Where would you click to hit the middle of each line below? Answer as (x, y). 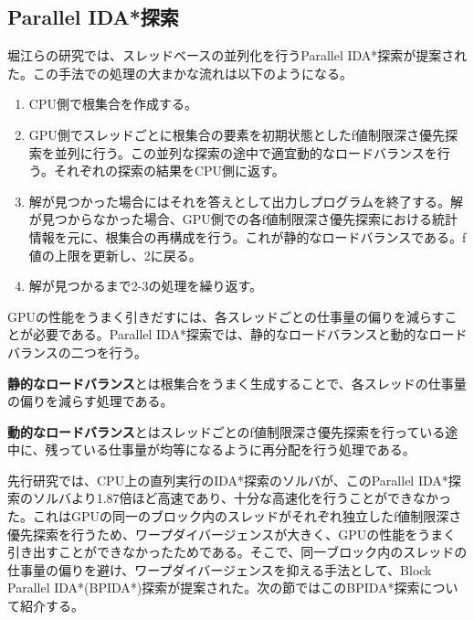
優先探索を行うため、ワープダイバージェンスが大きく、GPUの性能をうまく (232, 534)
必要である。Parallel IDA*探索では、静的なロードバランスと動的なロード (250, 334)
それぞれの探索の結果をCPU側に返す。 (169, 171)
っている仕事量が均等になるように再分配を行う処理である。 (237, 449)
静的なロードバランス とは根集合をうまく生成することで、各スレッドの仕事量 (237, 383)
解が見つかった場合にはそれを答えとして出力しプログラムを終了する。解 (246, 201)
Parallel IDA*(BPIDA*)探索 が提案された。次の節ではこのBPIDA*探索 (214, 588)
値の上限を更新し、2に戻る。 (115, 255)
